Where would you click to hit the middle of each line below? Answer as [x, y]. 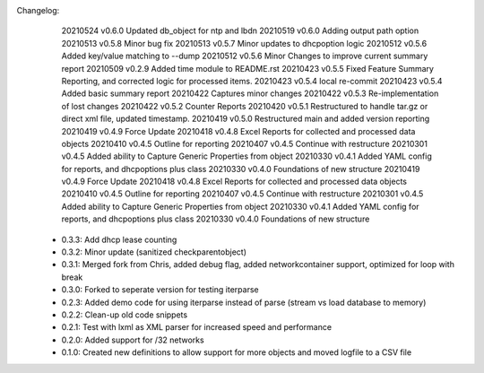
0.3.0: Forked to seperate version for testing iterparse [160, 290]
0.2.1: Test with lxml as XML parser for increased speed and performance [196, 327]
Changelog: [38, 10]
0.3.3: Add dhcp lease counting [119, 239]
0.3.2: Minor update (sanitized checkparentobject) [154, 252]
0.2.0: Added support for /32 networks [133, 340]
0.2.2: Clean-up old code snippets [125, 315]
